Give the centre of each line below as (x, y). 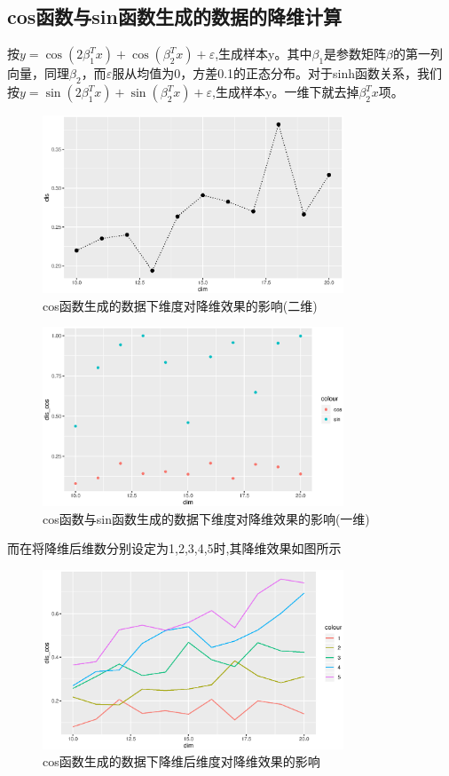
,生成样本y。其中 (264, 54)
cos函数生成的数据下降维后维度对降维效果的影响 (181, 761)
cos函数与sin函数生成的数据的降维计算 (174, 16)
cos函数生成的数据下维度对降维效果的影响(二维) (180, 305)
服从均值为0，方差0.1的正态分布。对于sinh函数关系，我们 (277, 73)
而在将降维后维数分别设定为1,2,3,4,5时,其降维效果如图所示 (174, 548)
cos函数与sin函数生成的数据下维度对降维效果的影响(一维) (206, 518)
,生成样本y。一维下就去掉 (286, 91)
